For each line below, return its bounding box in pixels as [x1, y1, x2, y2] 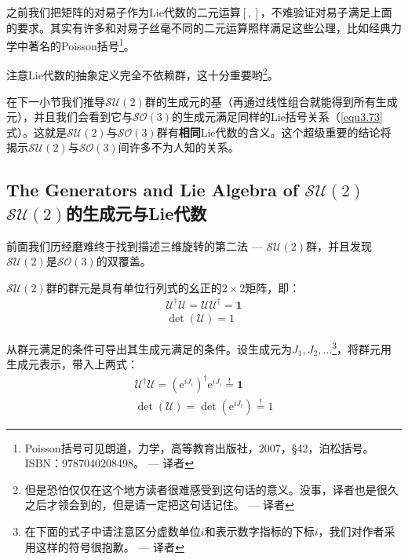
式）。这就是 [6, 123, 67, 140]
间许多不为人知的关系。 [118, 139, 239, 156]
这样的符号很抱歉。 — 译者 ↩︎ [35, 538, 184, 555]
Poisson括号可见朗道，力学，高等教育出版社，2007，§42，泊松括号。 [24, 439, 374, 456]
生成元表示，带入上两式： [6, 356, 138, 372]
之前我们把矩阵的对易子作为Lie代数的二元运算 [6, 4, 241, 20]
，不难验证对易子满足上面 [260, 4, 392, 20]
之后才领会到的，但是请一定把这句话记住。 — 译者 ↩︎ [24, 496, 294, 513]
